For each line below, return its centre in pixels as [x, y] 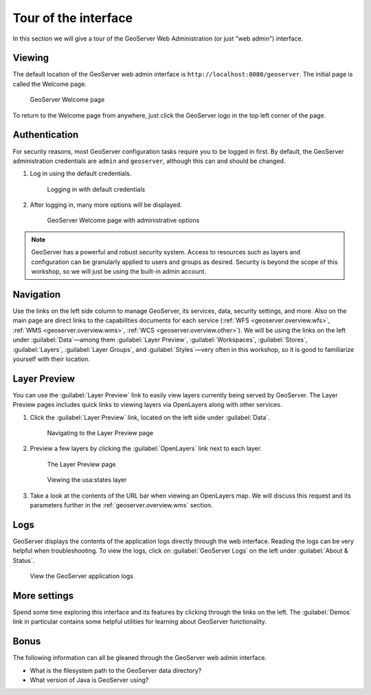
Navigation [37, 295]
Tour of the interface [73, 18]
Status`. [24, 560]
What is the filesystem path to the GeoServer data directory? [116, 670]
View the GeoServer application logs [82, 576]
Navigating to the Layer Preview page [100, 432]
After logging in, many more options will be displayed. [106, 205]
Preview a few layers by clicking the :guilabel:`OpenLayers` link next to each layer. [146, 449]
